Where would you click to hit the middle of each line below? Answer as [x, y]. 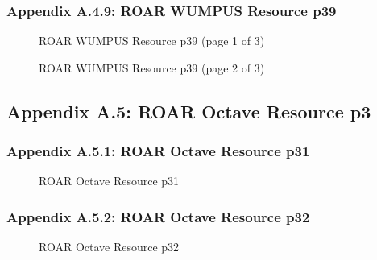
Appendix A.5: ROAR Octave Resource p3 [189, 111]
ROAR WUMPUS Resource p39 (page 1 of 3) [152, 41]
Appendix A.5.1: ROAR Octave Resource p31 [158, 151]
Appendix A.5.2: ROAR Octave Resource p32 [158, 216]
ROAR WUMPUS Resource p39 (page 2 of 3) [152, 67]
